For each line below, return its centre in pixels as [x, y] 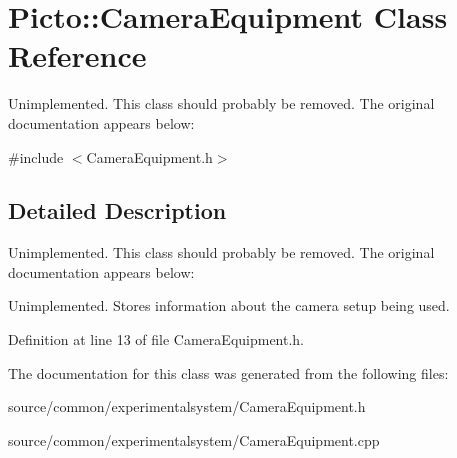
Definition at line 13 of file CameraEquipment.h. [156, 339]
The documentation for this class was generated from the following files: [228, 372]
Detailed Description [117, 210]
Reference [77, 55]
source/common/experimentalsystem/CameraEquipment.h [187, 406]
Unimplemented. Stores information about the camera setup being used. [229, 305]
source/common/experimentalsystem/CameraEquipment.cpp [194, 439]
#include [36, 156]
